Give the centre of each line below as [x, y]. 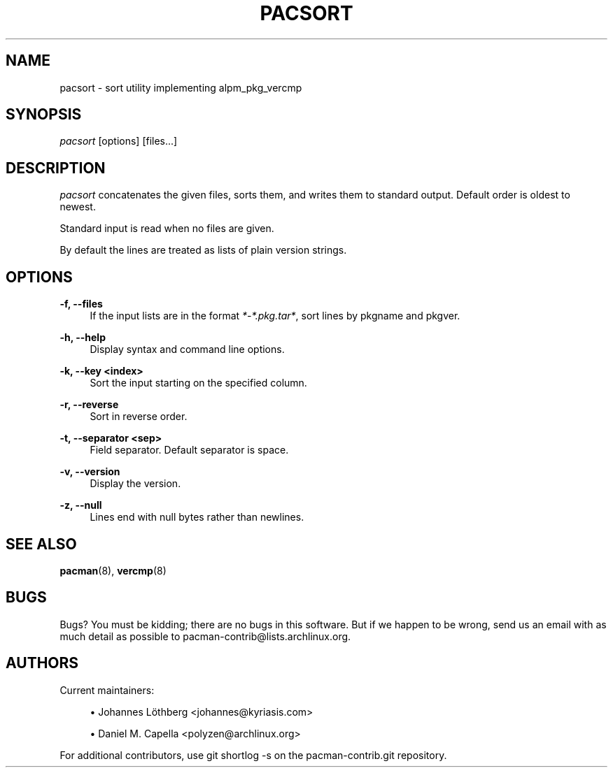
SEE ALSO [41, 544]
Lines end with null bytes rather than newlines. [197, 517]
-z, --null [81, 505]
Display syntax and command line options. [187, 349]
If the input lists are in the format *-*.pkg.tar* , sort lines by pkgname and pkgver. [275, 316]
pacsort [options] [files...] [119, 141]
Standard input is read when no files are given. [167, 229]
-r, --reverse [89, 405]
